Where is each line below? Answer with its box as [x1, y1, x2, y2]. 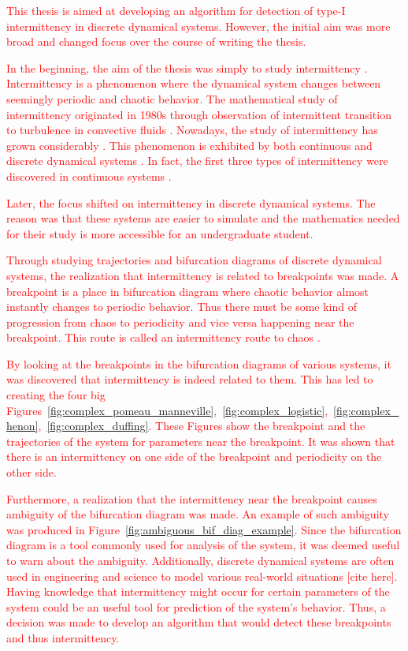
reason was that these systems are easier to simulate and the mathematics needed [6, 210, 400, 226]
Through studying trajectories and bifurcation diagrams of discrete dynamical [6, 252, 382, 268]
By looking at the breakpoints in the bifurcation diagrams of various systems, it [6, 355, 391, 372]
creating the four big [6, 387, 106, 403]
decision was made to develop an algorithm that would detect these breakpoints [6, 614, 391, 630]
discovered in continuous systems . [6, 167, 172, 184]
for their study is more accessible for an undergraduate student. [6, 225, 313, 241]
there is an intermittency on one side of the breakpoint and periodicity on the [6, 448, 382, 465]
